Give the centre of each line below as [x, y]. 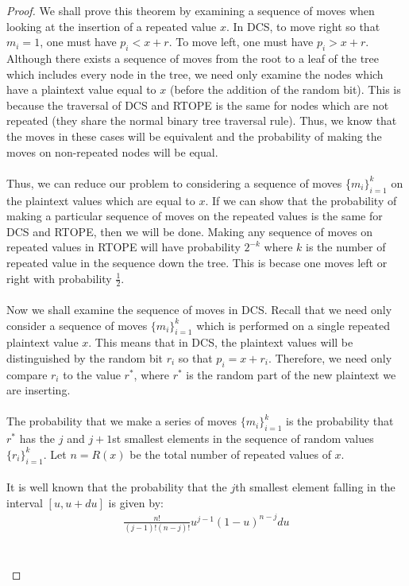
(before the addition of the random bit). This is [285, 89]
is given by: [136, 502]
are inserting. [39, 390]
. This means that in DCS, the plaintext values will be [221, 342]
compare [27, 374]
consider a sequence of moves [77, 325]
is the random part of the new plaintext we [291, 374]
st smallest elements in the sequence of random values [243, 439]
